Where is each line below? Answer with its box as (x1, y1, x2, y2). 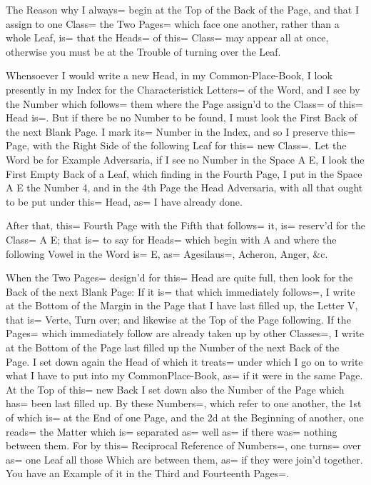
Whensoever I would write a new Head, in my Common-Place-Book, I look (6, 68, 333, 83)
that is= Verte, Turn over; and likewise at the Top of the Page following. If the (6, 311, 351, 326)
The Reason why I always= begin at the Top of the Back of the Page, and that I (6, 2, 359, 16)
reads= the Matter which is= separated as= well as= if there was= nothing (6, 424, 337, 439)
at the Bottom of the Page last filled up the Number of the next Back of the (6, 340, 340, 355)
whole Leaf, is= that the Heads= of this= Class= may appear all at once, (6, 30, 329, 45)
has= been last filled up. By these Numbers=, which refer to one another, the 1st (6, 396, 362, 411)
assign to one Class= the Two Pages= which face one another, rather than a (6, 16, 340, 31)
